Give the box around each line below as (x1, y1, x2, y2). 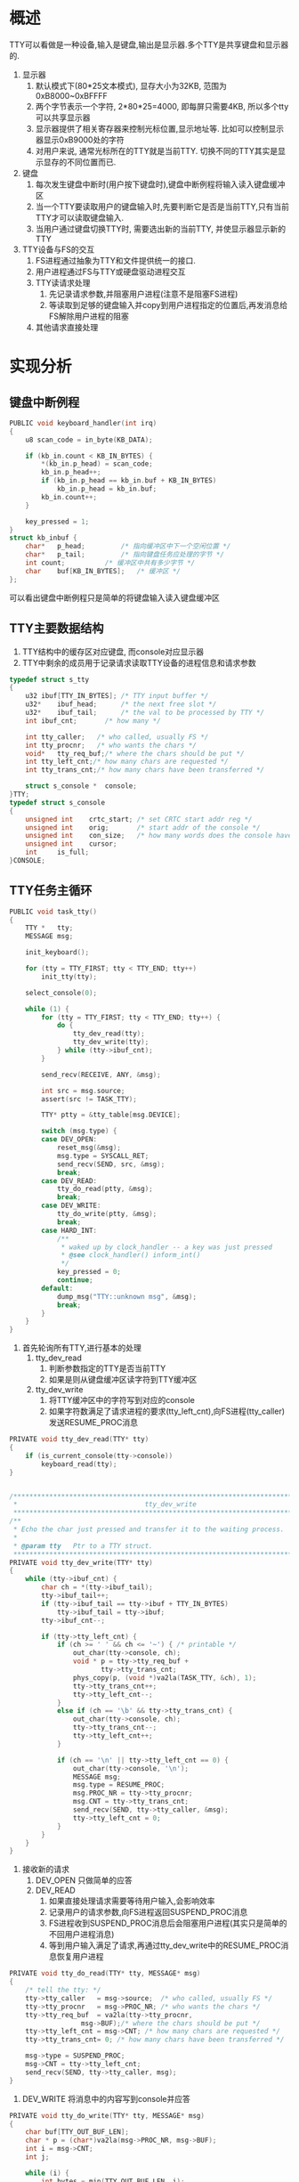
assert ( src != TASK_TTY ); (41, 1094, 138, 1104)
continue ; (56, 1276, 93, 1285)
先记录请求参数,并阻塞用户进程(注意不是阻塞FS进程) (48, 288, 238, 299)
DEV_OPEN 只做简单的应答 (35, 1875, 133, 1886)
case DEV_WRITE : (41, 1201, 101, 1211)
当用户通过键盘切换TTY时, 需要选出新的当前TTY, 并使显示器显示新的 (35, 223, 287, 234)
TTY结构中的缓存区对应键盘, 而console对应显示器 (21, 646, 205, 657)
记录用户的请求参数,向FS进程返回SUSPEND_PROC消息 (48, 1907, 248, 1918)
